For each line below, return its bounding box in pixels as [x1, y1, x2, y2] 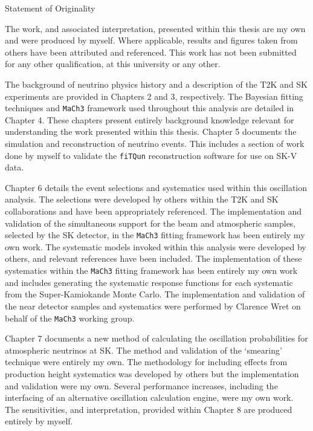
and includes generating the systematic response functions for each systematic [5, 276, 293, 288]
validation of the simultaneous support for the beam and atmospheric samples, [5, 216, 296, 229]
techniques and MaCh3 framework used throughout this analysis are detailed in [5, 102, 294, 114]
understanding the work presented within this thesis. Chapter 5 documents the [5, 125, 297, 138]
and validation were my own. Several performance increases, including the [5, 379, 278, 392]
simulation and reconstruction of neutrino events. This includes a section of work [5, 137, 305, 149]
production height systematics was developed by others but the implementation [5, 367, 299, 380]
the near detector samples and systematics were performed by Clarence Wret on [5, 299, 301, 312]
